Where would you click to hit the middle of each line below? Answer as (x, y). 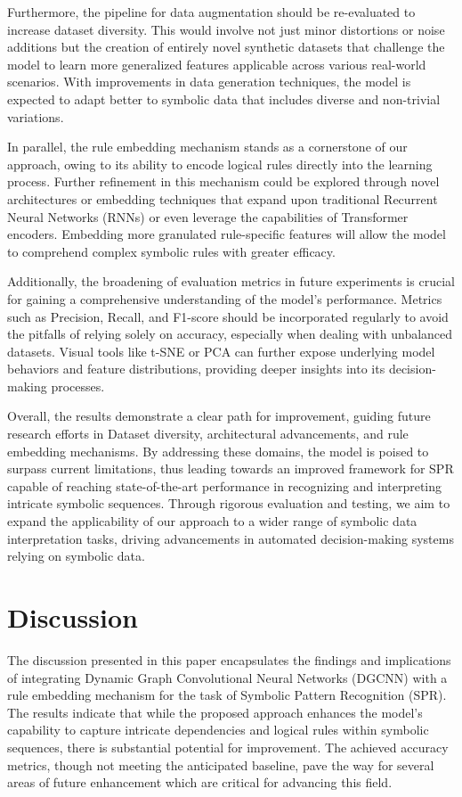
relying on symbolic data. (76, 556)
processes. (78, 386)
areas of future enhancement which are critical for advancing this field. (200, 782)
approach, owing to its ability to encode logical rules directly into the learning (220, 164)
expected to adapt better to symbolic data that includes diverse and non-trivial (224, 99)
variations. (36, 116)
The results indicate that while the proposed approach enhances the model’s (215, 712)
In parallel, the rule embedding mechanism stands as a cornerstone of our (207, 147)
